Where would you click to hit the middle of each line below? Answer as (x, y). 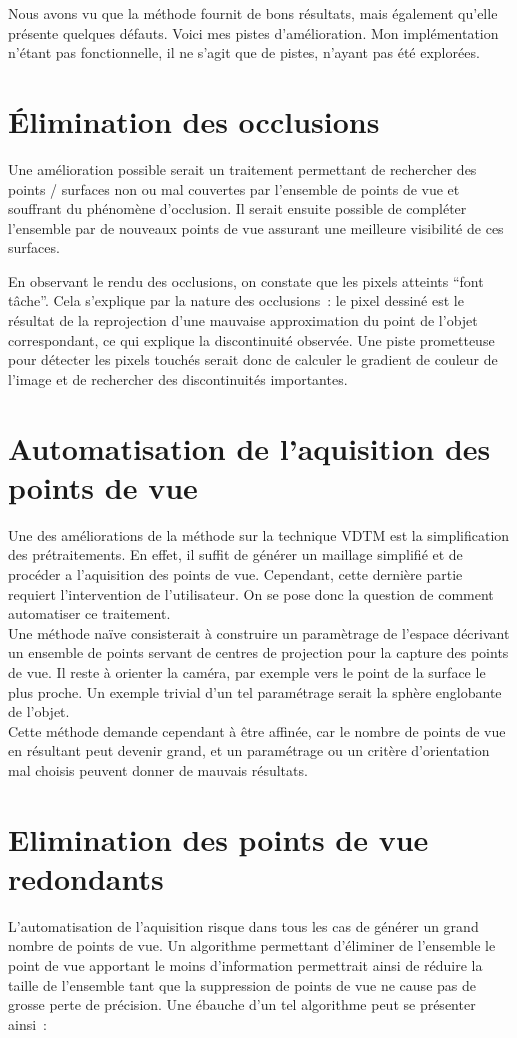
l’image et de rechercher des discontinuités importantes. (178, 378)
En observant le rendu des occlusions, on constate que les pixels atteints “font (246, 280)
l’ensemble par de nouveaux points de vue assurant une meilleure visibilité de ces (256, 227)
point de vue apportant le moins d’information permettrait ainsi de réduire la (245, 964)
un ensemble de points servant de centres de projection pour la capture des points (258, 652)
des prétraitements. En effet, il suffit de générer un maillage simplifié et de (235, 554)
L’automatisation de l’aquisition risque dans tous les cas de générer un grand (243, 925)
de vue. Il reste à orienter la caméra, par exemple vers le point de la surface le (247, 671)
